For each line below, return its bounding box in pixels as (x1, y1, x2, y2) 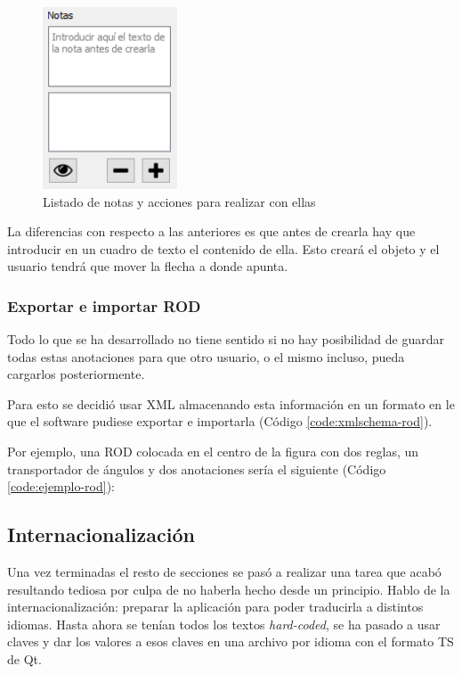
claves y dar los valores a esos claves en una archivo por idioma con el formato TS (7, 632, 454, 651)
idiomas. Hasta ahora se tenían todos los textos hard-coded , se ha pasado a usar (7, 614, 441, 633)
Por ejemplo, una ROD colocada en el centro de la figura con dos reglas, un (7, 442, 419, 461)
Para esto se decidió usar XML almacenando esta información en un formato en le (7, 394, 455, 413)
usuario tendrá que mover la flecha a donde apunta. (7, 257, 288, 275)
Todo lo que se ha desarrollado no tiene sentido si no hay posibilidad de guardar (7, 330, 444, 349)
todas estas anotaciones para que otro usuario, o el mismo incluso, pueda (7, 347, 405, 366)
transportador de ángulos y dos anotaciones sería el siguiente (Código (7, 459, 386, 478)
